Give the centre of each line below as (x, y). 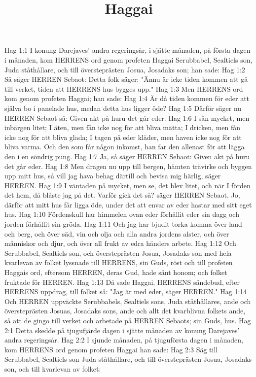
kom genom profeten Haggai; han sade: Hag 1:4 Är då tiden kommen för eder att (127, 98)
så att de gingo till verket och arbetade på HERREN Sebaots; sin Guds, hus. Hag (128, 320)
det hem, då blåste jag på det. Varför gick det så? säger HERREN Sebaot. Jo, (122, 195)
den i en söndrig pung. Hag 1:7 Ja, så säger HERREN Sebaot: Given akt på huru (127, 156)
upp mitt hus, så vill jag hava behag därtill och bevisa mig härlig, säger (113, 176)
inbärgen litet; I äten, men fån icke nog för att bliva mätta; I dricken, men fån (123, 127)
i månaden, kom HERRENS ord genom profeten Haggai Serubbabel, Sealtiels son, (128, 59)
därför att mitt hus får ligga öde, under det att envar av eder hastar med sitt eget (128, 204)
